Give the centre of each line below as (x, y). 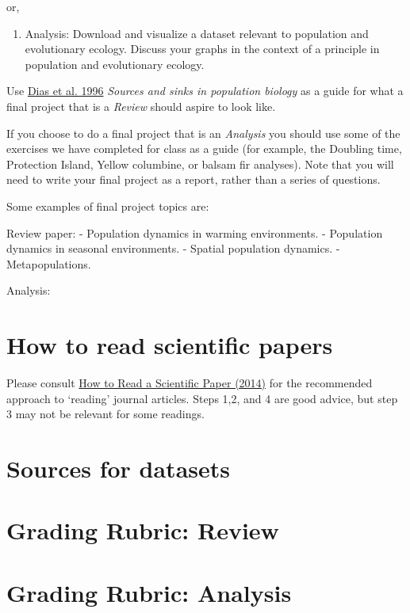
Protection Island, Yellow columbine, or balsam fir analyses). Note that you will (200, 164)
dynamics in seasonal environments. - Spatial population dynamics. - (173, 248)
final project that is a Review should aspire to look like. (141, 106)
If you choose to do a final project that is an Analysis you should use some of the (203, 133)
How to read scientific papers (170, 345)
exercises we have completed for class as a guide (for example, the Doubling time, (204, 148)
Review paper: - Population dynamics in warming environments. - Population (195, 232)
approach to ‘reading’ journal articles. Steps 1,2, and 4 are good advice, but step (202, 398)
